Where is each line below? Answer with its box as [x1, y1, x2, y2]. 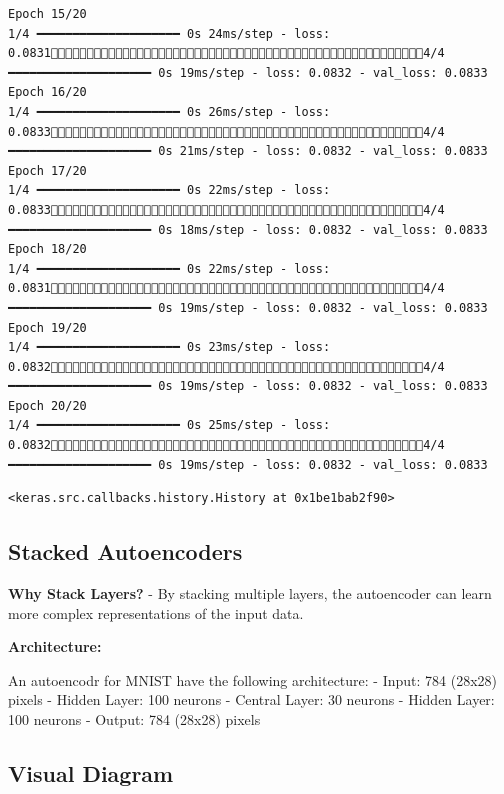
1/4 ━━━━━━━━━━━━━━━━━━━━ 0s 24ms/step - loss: [8, 26, 331, 41]
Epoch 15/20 [8, 7, 87, 21]
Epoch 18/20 [8, 242, 87, 257]
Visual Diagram [8, 758, 174, 788]
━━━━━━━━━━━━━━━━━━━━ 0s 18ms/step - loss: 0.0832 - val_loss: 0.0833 [8, 222, 488, 237]
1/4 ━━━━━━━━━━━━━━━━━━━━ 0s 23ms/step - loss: [8, 340, 331, 355]
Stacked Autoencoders [8, 536, 243, 567]
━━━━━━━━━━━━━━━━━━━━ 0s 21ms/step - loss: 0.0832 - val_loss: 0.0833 [8, 144, 488, 159]
